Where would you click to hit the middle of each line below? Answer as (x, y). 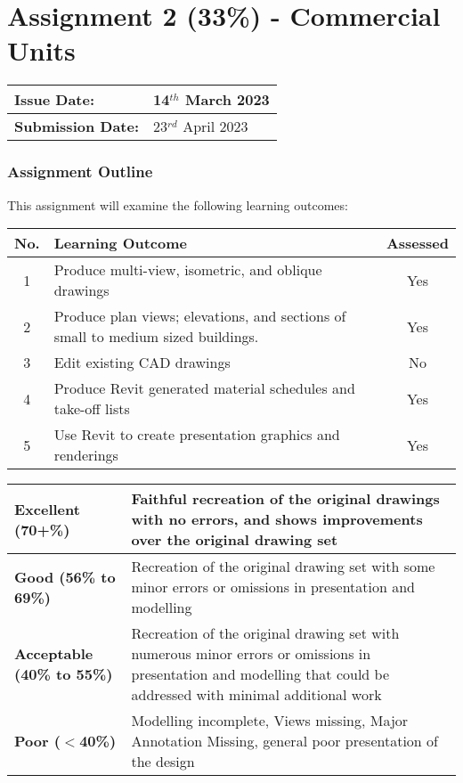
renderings (86, 455)
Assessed (417, 243)
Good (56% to (65, 576)
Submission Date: (77, 126)
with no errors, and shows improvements (277, 519)
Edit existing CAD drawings (142, 363)
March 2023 (227, 100)
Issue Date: (55, 100)
